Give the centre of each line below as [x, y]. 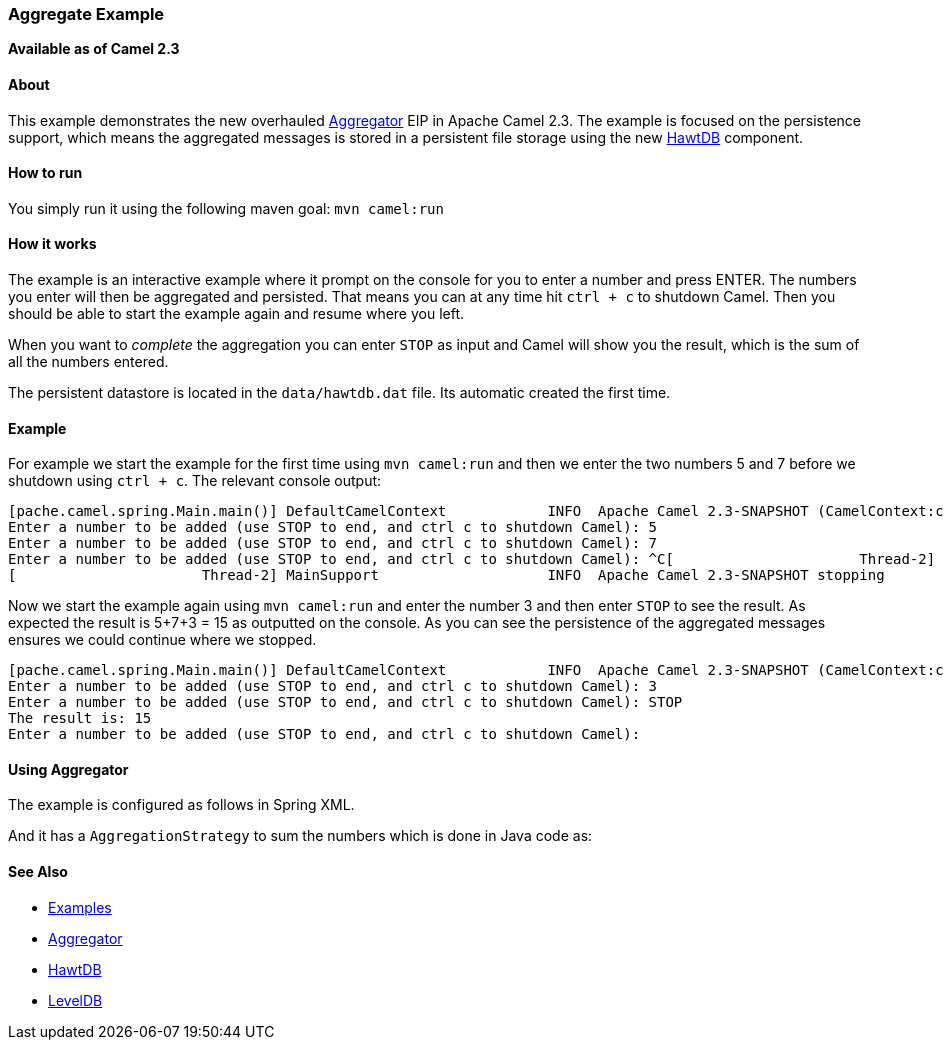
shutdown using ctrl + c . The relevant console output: [195, 481]
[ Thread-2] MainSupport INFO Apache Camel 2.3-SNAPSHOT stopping [446, 575]
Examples [80, 907]
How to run [45, 173]
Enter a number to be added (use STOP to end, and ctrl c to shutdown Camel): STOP [345, 702]
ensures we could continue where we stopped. [162, 640]
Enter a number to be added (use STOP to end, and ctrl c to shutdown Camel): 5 [333, 527]
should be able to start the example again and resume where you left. [236, 314]
